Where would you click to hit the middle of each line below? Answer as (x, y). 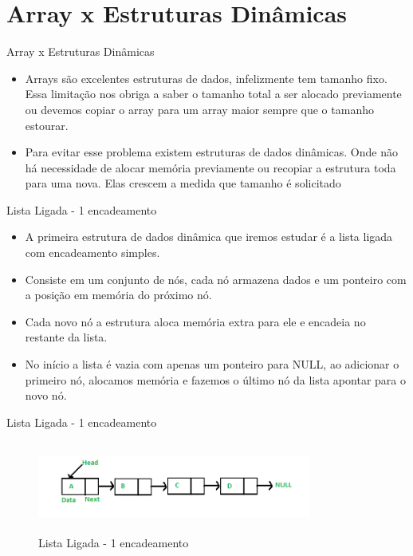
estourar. (47, 125)
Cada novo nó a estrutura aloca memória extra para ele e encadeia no (195, 321)
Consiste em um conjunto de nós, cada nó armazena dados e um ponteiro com (216, 279)
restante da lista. (66, 337)
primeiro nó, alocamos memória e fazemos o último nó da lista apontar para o (215, 379)
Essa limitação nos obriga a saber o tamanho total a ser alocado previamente (213, 94)
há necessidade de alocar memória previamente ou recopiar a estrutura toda (210, 167)
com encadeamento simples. (92, 252)
